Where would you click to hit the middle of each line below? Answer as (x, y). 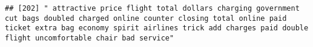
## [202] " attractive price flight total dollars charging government (152, 8)
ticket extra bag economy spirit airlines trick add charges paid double (157, 28)
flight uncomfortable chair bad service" (90, 38)
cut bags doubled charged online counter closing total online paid (146, 18)
